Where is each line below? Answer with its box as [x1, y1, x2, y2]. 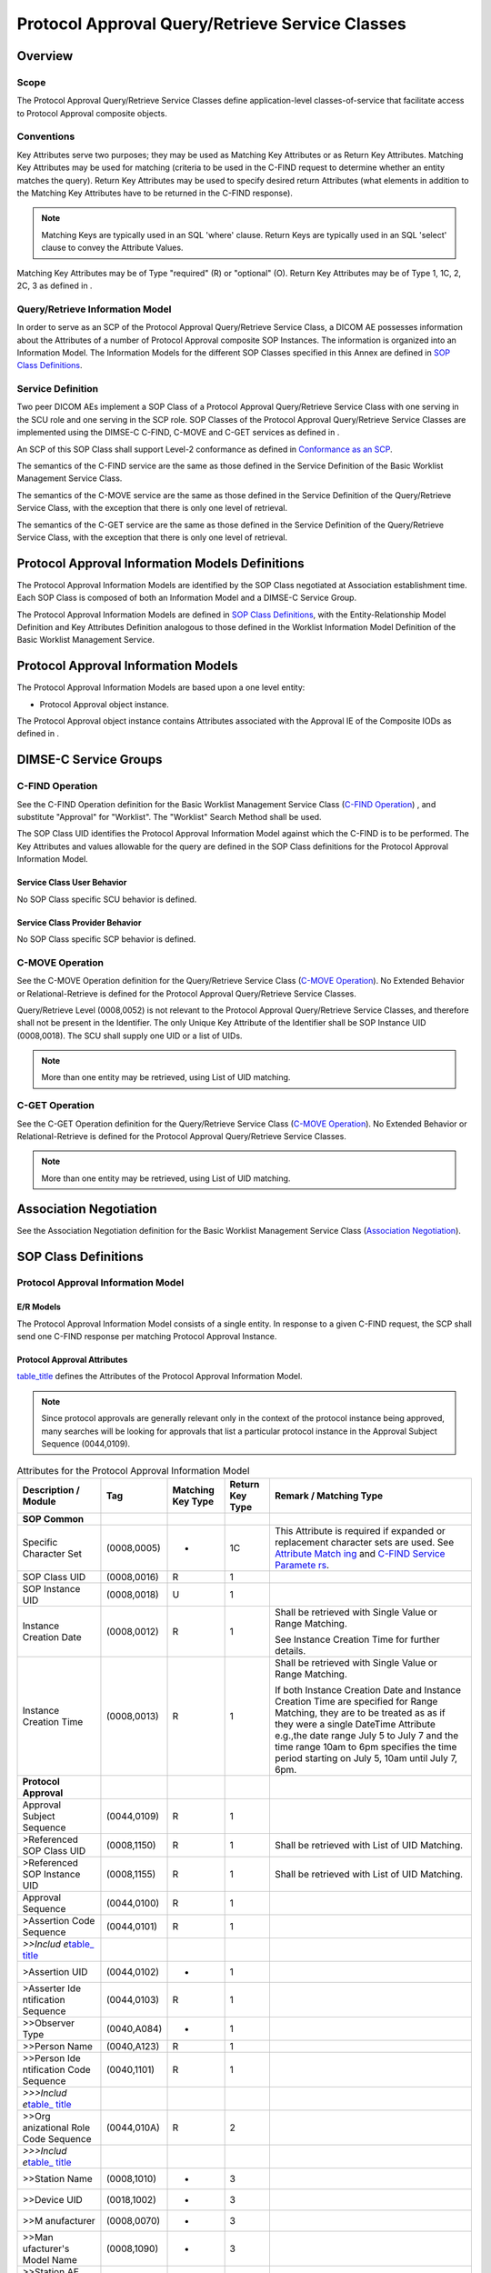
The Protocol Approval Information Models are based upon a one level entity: [16, 682, 306, 693]
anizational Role [22, 2121, 91, 2134]
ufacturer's [22, 2242, 70, 2255]
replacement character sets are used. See [274, 1536, 455, 1548]
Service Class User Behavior [16, 877, 127, 888]
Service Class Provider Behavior [16, 916, 142, 927]
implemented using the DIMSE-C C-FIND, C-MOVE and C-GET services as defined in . [16, 427, 340, 438]
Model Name [22, 2253, 77, 2266]
